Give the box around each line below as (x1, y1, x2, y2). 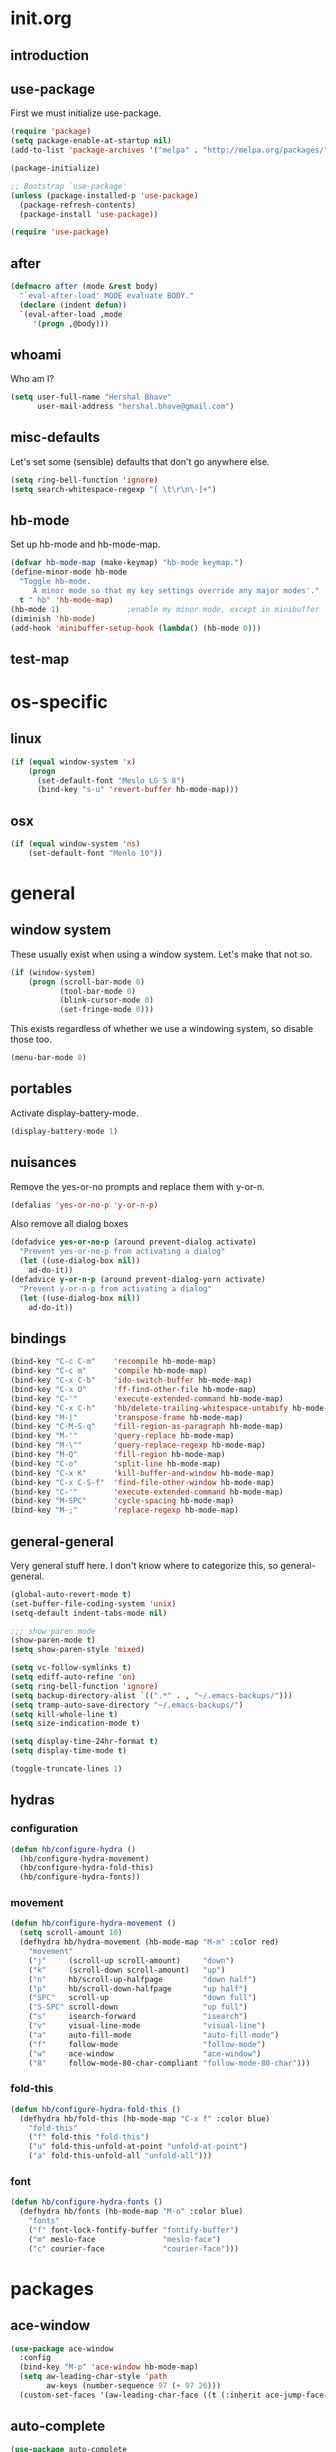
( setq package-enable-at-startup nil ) (10, 136, 172, 146)
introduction (10, 47, 90, 64)
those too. (10, 1033, 53, 1046)
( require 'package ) (10, 127, 92, 137)
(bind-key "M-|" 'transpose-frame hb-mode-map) (10, 1412, 244, 1422)
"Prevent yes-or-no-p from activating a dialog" (19, 1247, 226, 1257)
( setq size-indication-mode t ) (10, 1718, 141, 1729)
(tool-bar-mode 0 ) (59, 986, 137, 996)
